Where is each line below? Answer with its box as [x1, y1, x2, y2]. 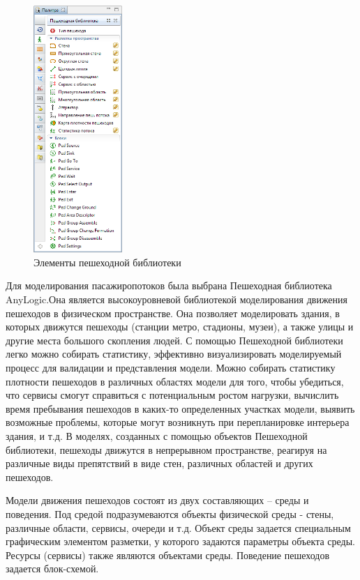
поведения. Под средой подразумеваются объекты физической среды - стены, [6, 506, 334, 521]
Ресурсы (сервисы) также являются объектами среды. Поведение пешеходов [6, 547, 330, 562]
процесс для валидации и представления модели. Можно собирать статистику [6, 360, 336, 375]
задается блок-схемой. [6, 561, 99, 576]
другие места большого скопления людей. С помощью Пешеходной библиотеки [6, 333, 343, 347]
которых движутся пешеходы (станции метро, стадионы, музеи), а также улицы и [6, 319, 354, 334]
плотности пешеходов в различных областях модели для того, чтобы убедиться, [6, 374, 344, 388]
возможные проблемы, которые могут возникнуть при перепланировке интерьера [6, 415, 350, 429]
